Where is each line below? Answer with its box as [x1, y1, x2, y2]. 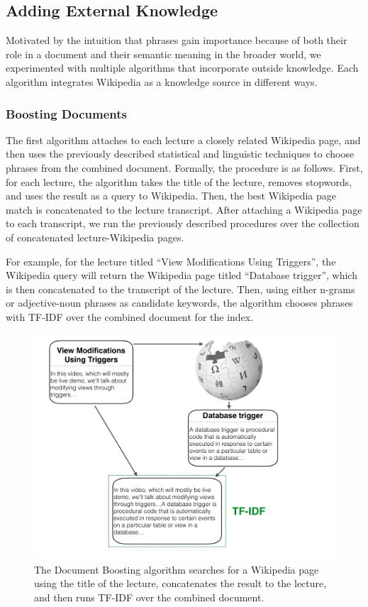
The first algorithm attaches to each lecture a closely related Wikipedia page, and [6, 132, 361, 147]
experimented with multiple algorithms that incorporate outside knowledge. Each [6, 60, 359, 75]
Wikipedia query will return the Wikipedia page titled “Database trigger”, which [6, 268, 357, 283]
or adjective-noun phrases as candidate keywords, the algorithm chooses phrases [6, 295, 353, 310]
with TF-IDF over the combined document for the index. [6, 309, 254, 324]
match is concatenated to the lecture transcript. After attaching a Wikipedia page [6, 202, 362, 217]
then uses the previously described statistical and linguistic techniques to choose [6, 146, 355, 161]
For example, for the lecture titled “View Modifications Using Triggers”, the [6, 253, 336, 268]
